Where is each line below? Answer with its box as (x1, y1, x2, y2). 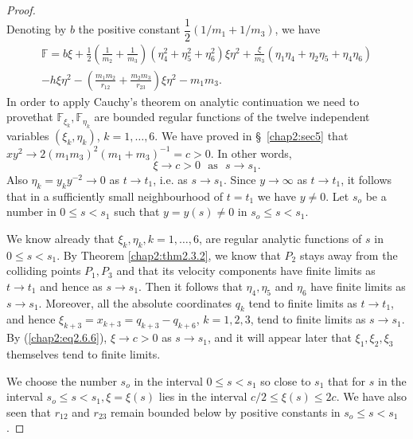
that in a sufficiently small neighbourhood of (6, 187, 224, 204)
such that (114, 203, 160, 220)
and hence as (40, 277, 103, 294)
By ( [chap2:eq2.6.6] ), (6, 329, 107, 346)
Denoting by (6, 21, 67, 37)
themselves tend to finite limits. (6, 345, 161, 362)
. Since (224, 171, 256, 187)
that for (327, 372, 366, 389)
